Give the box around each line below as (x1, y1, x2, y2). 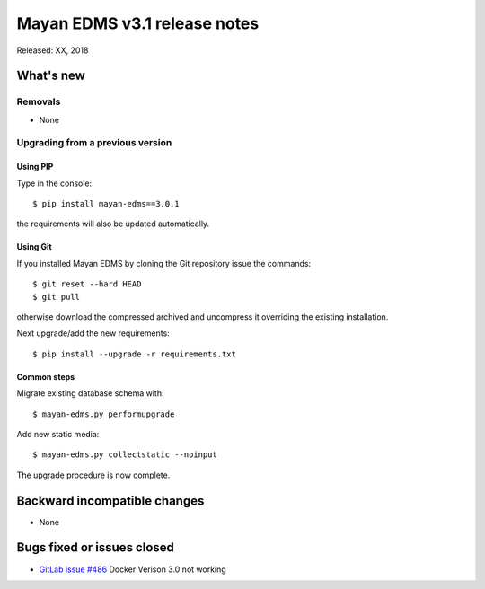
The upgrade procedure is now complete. (16, 470, 171, 480)
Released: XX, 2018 (16, 45, 89, 56)
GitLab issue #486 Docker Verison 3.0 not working (39, 564, 226, 575)
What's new (16, 68, 85, 84)
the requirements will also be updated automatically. (16, 218, 210, 229)
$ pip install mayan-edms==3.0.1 (32, 198, 180, 209)
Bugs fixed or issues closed (16, 540, 175, 556)
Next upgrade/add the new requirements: (16, 328, 170, 338)
